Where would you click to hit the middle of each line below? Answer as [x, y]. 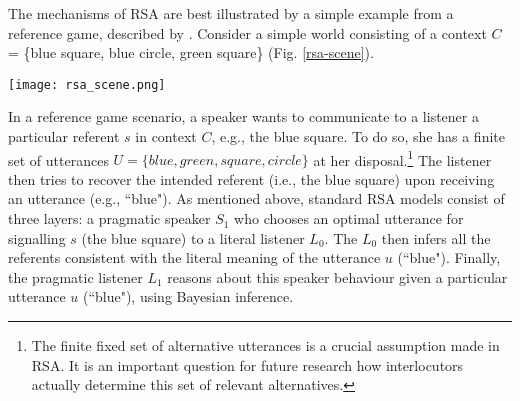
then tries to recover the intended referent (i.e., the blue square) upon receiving [251, 178]
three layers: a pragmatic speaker [109, 218]
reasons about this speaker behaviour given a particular [337, 276]
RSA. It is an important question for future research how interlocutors [247, 364]
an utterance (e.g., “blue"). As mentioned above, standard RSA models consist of [256, 198]
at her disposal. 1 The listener [402, 158]
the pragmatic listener [75, 276]
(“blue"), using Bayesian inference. [188, 296]
